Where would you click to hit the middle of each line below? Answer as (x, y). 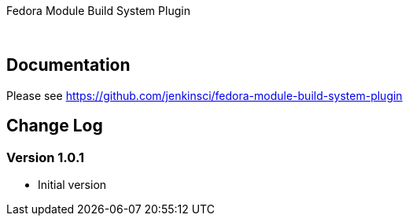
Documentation (68, 65)
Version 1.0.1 (45, 157)
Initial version (72, 185)
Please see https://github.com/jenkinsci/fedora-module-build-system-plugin (204, 95)
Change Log (55, 126)
